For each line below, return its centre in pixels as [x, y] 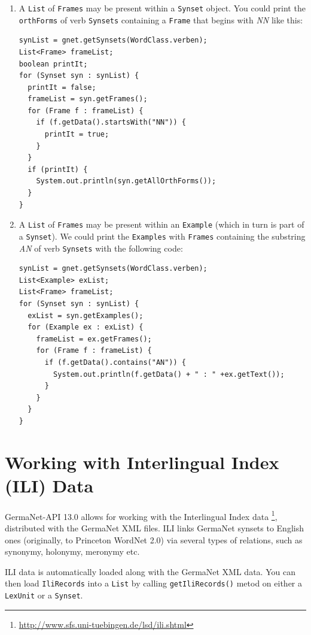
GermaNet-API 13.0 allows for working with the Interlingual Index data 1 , [141, 515]
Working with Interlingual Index [142, 462]
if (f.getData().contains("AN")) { [115, 362]
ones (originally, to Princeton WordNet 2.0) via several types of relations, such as [154, 539]
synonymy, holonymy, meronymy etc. [72, 551]
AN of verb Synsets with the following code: [101, 248]
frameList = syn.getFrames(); [88, 99]
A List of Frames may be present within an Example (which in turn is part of [161, 224]
